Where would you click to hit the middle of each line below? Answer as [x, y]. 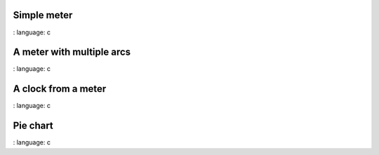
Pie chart [33, 126]
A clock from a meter [60, 89]
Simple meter [43, 15]
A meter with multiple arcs [72, 52]
